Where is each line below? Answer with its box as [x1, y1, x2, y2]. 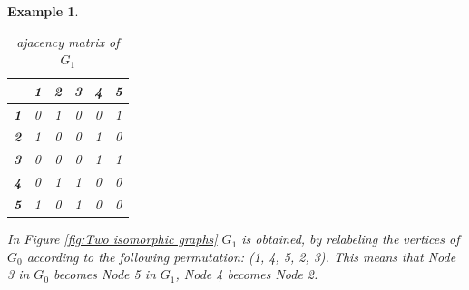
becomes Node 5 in [54, 265, 156, 284]
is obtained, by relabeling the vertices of [241, 229, 460, 248]
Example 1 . [7, 2, 79, 20]
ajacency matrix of [16, 32, 120, 51]
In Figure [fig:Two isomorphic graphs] [7, 229, 218, 248]
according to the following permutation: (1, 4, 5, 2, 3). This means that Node [26, 246, 456, 266]
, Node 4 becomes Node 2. [175, 265, 318, 284]
